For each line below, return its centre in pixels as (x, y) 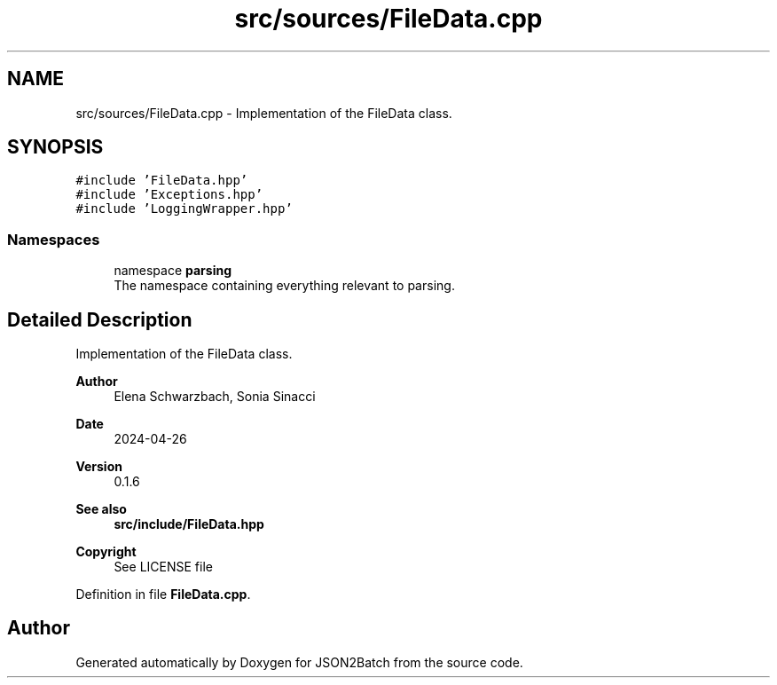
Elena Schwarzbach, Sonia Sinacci (215, 397)
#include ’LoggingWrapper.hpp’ (184, 209)
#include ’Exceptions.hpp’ (169, 195)
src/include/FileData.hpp (189, 524)
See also (101, 509)
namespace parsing (173, 271)
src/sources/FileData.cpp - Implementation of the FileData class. (264, 113)
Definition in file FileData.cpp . (163, 594)
